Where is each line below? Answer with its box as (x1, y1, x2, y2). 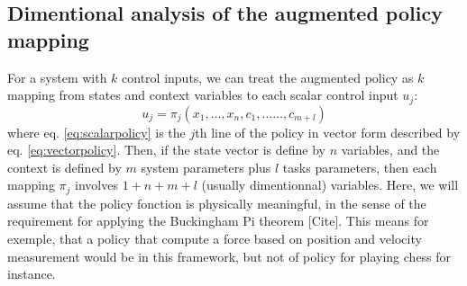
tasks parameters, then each (282, 157, 437, 176)
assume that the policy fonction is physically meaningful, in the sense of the (7, 193, 426, 212)
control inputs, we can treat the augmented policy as (122, 67, 414, 86)
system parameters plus (141, 157, 271, 176)
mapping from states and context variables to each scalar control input (7, 85, 398, 104)
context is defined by (7, 157, 122, 176)
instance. (7, 264, 56, 283)
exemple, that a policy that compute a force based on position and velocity (7, 229, 422, 248)
